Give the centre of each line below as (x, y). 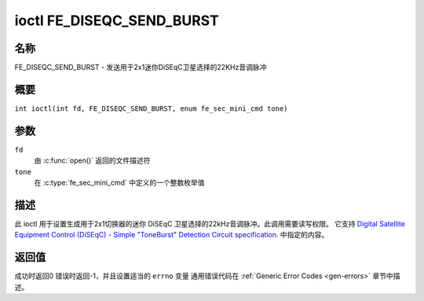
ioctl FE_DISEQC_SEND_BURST (117, 20)
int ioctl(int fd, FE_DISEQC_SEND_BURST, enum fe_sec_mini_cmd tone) (151, 108)
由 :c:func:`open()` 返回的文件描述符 (92, 160)
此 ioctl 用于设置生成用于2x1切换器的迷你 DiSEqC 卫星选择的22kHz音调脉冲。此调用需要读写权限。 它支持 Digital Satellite (210, 223)
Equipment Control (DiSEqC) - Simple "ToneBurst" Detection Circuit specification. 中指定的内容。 (172, 235)
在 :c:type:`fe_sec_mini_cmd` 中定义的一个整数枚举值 (119, 183)
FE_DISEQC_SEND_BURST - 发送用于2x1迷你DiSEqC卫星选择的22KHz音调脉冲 (141, 68)
